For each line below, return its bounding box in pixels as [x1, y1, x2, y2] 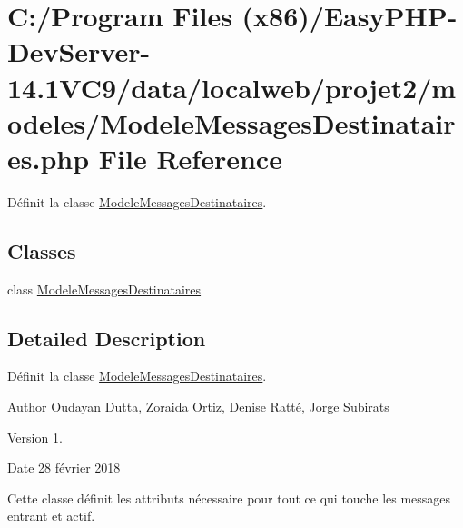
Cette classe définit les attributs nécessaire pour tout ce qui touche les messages [7, 488, 451, 507]
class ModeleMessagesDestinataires [7, 279, 202, 298]
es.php [7, 139, 90, 176]
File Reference [98, 139, 282, 176]
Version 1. [7, 427, 63, 446]
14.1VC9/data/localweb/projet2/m [7, 68, 457, 105]
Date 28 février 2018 [7, 458, 121, 477]
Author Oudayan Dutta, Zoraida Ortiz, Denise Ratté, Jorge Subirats [7, 397, 389, 416]
